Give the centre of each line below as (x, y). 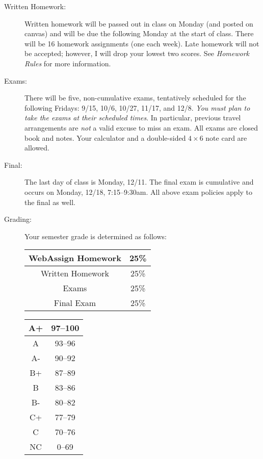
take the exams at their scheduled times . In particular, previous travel (133, 118)
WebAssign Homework (75, 258)
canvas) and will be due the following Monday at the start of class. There (139, 33)
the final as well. (50, 202)
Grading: (18, 219)
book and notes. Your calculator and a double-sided (105, 137)
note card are (226, 137)
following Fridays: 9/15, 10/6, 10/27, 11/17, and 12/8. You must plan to (137, 107)
